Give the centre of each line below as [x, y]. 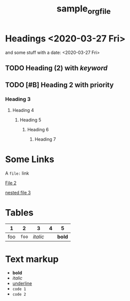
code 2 [19, 295]
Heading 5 [30, 120]
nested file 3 [18, 192]
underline [22, 284]
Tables [19, 212]
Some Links [30, 159]
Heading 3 [18, 99]
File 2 [11, 183]
